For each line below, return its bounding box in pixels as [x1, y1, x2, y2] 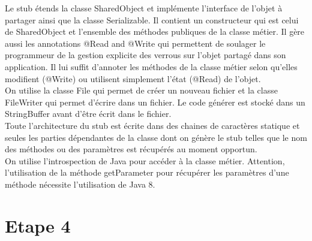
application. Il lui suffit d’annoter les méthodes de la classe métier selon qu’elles [5, 60, 298, 73]
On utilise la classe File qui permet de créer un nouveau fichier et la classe [5, 84, 278, 97]
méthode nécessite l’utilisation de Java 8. [5, 177, 155, 190]
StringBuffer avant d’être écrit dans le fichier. [5, 107, 172, 120]
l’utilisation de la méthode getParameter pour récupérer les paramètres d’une [5, 166, 289, 179]
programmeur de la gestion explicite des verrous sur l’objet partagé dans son [5, 49, 286, 61]
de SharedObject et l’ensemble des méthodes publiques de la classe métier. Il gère [5, 25, 305, 38]
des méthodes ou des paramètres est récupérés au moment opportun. [5, 143, 257, 155]
